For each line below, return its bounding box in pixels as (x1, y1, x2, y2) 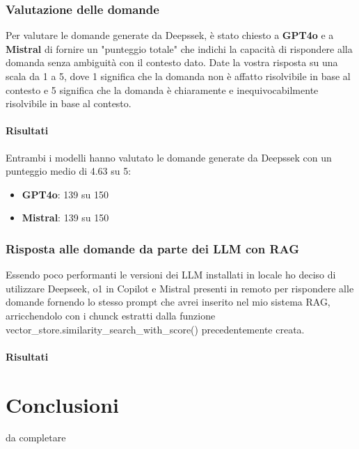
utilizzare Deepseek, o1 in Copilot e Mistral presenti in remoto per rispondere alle (6, 281, 354, 295)
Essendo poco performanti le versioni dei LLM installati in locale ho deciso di (6, 267, 336, 282)
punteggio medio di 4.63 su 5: (6, 164, 131, 178)
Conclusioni (6, 390, 119, 418)
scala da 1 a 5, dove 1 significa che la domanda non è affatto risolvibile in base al (6, 69, 351, 83)
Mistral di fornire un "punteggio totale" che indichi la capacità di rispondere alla (6, 41, 353, 56)
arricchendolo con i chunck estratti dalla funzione (6, 308, 216, 322)
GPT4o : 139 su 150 (22, 187, 109, 201)
